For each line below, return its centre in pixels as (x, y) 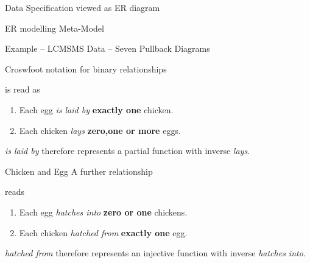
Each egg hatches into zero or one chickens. (103, 212)
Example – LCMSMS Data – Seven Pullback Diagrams (107, 48)
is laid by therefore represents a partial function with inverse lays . (128, 151)
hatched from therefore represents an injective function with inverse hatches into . (155, 253)
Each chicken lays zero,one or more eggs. (100, 130)
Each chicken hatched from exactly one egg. (103, 232)
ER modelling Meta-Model (55, 28)
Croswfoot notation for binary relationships (86, 68)
